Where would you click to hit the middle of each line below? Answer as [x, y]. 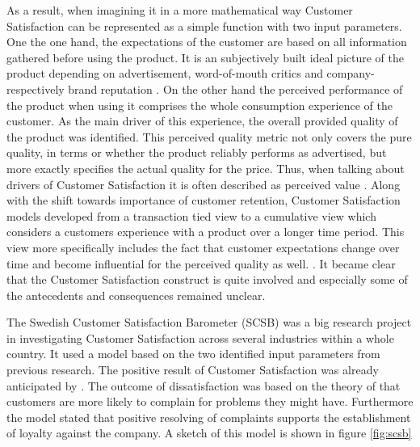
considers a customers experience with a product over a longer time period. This [206, 232]
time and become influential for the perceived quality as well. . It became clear [201, 263]
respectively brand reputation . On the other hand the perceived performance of [205, 89]
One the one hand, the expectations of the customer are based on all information [207, 42]
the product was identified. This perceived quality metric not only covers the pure [209, 136]
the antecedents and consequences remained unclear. [136, 295]
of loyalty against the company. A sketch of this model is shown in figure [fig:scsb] [209, 433]
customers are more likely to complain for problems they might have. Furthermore [210, 401]
